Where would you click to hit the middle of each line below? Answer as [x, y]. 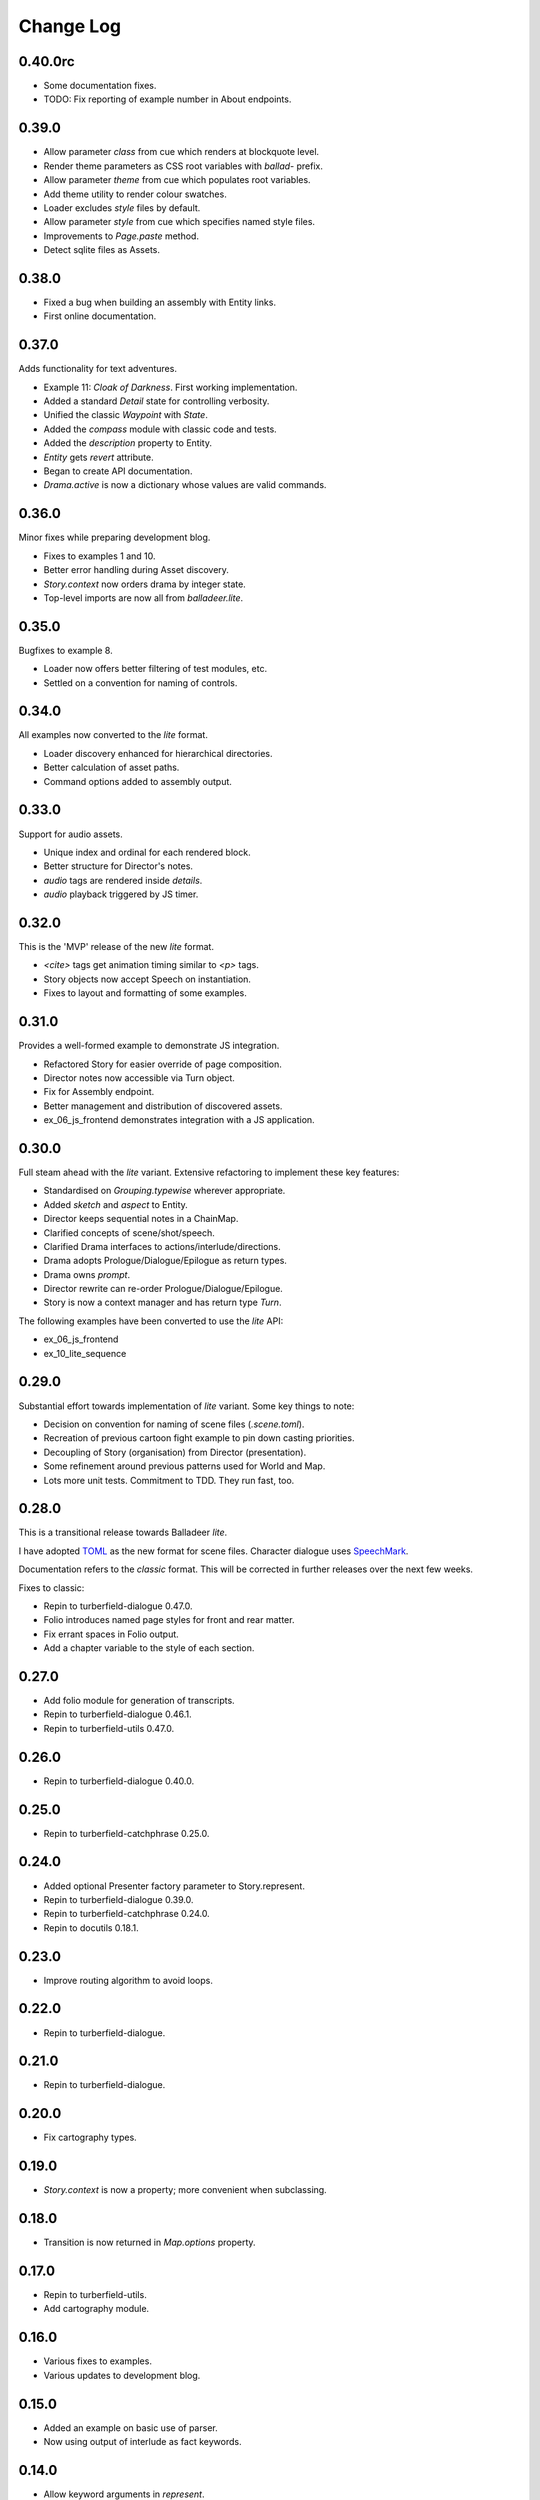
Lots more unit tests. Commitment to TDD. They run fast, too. [169, 1480]
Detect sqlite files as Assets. [101, 250]
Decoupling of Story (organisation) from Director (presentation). [175, 1452]
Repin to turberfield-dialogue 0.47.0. [118, 1606]
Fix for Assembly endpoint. [99, 1092]
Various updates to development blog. [122, 2375]
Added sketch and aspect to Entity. [116, 1204]
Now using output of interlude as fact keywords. [142, 2442]
